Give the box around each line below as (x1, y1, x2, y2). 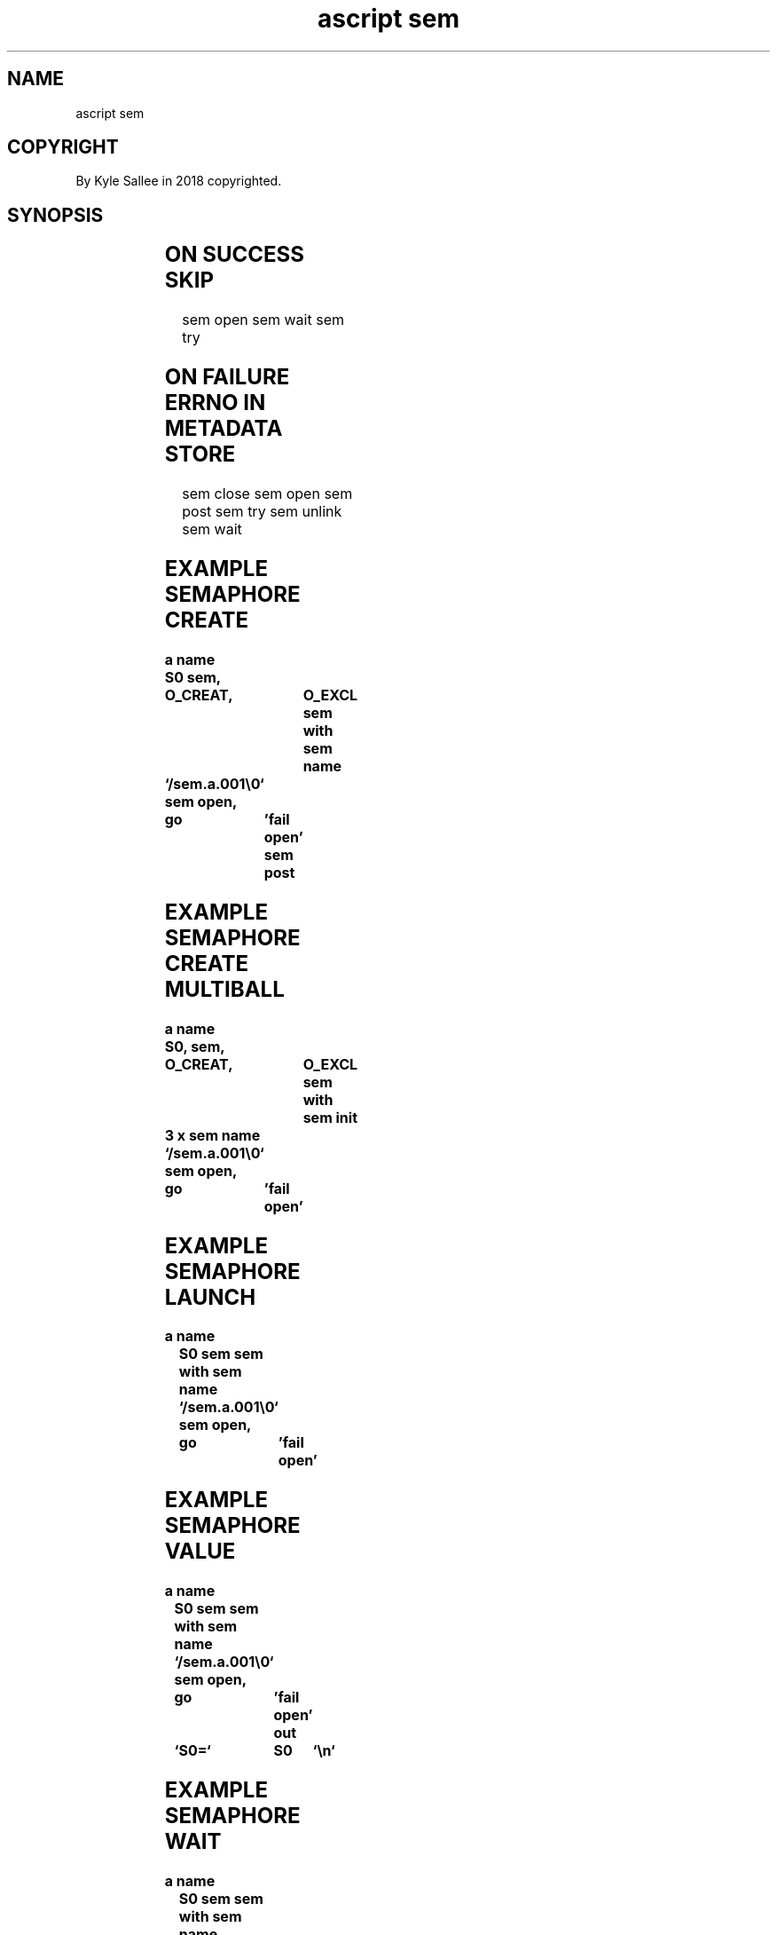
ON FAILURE (164, 364, 290, 391)
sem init (302, 1108, 358, 1126)
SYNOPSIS (7, 203, 104, 226)
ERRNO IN (164, 390, 266, 416)
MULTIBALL (164, 975, 285, 1002)
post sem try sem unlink (182, 502, 342, 520)
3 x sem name (164, 1125, 261, 1144)
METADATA (164, 415, 283, 442)
